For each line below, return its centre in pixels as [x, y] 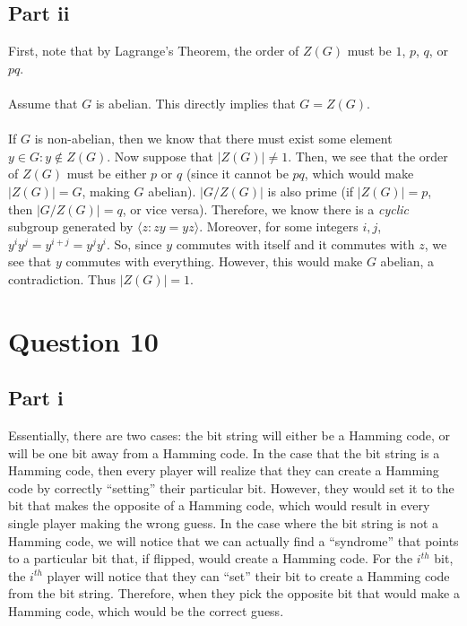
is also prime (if [311, 191]
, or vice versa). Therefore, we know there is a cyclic [266, 209]
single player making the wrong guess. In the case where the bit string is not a [224, 523]
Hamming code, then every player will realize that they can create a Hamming [224, 470]
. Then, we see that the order [368, 156]
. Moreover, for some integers [279, 226]
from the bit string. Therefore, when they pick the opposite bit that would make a [234, 593]
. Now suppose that [160, 156]
